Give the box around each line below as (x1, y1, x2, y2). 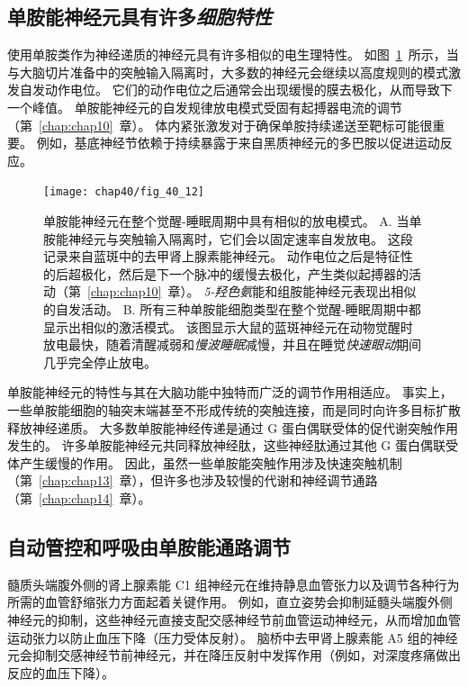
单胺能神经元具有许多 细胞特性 (7, 3, 272, 31)
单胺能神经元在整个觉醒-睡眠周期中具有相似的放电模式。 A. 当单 (43, 212, 422, 231)
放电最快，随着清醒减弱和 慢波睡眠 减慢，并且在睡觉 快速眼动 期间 (43, 335, 421, 354)
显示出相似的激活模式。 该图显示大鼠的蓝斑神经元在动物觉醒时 (43, 317, 413, 336)
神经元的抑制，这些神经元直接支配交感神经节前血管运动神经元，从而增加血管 (7, 610, 461, 628)
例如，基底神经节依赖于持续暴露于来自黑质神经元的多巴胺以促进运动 (36, 133, 440, 152)
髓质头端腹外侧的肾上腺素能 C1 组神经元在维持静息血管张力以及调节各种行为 (7, 574, 460, 593)
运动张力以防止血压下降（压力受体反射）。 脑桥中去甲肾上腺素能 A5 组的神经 (7, 628, 458, 646)
